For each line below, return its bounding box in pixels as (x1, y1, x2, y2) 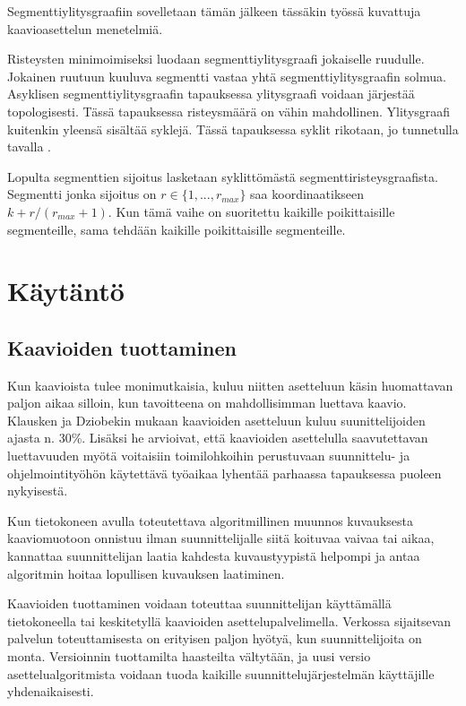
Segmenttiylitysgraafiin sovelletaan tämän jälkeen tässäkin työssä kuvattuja (7, 2, 421, 20)
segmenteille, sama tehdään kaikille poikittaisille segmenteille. (7, 220, 346, 238)
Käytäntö (7, 272, 125, 309)
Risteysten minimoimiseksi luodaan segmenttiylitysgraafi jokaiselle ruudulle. (7, 49, 425, 68)
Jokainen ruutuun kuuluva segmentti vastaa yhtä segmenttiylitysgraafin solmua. (7, 66, 446, 85)
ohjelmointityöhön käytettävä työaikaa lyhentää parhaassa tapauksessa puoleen (7, 463, 442, 482)
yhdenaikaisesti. (7, 682, 94, 701)
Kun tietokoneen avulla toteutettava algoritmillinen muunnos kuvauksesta (7, 511, 413, 529)
